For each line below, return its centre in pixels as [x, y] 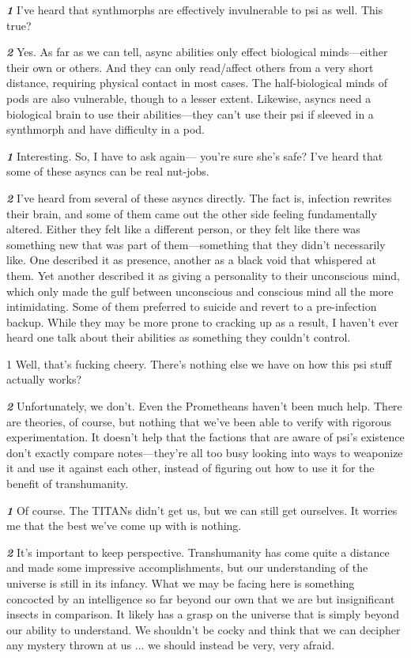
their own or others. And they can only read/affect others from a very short [190, 67]
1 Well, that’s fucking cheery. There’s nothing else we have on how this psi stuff [199, 363]
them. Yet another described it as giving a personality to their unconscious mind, [203, 275]
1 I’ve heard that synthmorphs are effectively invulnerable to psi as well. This [195, 9]
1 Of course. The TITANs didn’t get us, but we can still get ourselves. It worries [202, 510]
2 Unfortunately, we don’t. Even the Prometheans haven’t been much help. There [204, 406]
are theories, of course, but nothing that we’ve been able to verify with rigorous [199, 421]
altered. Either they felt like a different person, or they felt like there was [183, 229]
